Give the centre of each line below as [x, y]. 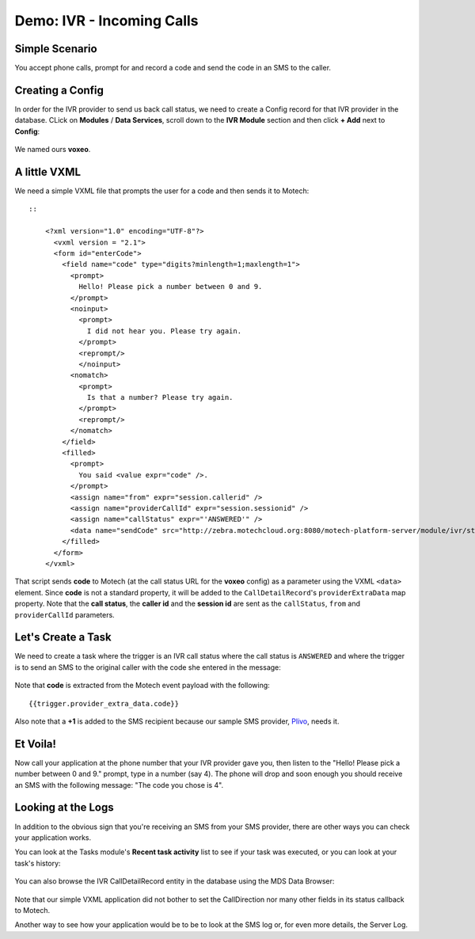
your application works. [53, 837]
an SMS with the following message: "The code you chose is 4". [119, 785]
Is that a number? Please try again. [160, 397]
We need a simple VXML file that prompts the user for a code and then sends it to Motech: [162, 191]
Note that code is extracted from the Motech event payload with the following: [142, 686]
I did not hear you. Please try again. [164, 331]
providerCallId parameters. [65, 614]
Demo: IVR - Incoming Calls [106, 21]
